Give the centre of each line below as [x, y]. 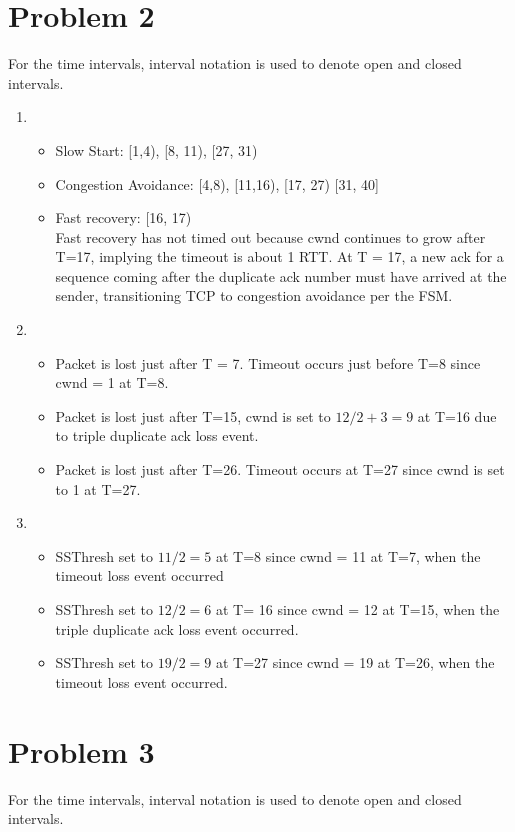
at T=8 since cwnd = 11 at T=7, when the [348, 555]
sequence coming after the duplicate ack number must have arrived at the [281, 275]
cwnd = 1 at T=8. [112, 382]
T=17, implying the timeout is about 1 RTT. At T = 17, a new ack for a [279, 256]
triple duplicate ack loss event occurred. [177, 628]
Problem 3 [81, 750]
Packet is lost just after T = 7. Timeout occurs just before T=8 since [268, 362]
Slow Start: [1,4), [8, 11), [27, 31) [156, 149]
